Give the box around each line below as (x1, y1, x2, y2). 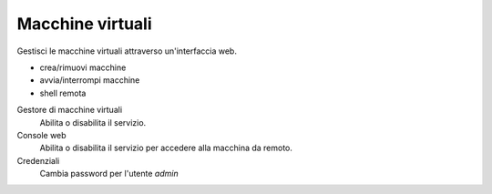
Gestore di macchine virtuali (16, 105, 123, 116)
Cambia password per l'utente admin (39, 168, 179, 179)
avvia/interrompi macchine (39, 75, 140, 86)
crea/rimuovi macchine (39, 62, 127, 73)
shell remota (39, 87, 87, 98)
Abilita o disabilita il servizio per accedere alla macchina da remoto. (39, 142, 293, 154)
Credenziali (16, 155, 60, 166)
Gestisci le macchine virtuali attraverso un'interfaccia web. (16, 46, 237, 56)
